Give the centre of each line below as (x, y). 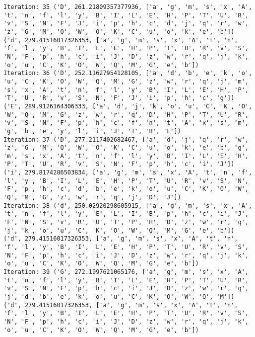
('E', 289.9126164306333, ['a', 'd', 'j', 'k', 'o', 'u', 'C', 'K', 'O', (128, 106)
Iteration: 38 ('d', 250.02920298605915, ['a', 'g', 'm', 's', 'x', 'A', (128, 206)
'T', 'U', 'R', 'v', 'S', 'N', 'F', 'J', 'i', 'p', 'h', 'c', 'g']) (119, 98)
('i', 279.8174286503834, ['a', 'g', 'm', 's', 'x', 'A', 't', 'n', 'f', (128, 173)
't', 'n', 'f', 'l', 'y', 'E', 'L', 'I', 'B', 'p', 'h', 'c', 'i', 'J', (126, 214)
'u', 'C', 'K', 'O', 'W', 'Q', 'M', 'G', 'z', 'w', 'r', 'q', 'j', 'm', (126, 81)
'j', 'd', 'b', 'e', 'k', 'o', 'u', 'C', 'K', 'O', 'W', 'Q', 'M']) (119, 296)
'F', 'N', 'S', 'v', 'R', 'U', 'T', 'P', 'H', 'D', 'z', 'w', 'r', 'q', (126, 222)
